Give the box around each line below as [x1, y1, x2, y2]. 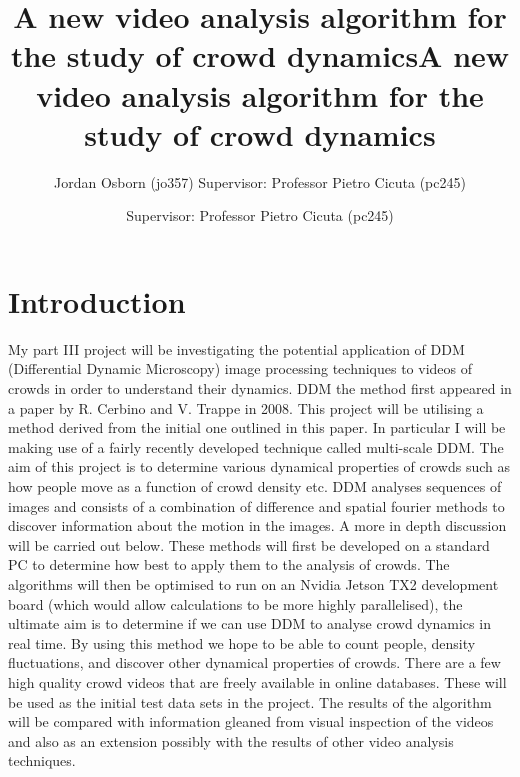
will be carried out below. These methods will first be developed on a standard [8, 534, 490, 555]
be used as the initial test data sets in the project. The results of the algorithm [8, 691, 492, 712]
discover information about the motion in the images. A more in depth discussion [8, 515, 507, 536]
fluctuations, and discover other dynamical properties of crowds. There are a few [8, 652, 501, 673]
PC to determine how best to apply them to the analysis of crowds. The [8, 554, 450, 575]
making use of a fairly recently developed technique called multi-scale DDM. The [8, 436, 504, 457]
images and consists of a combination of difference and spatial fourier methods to [8, 495, 505, 516]
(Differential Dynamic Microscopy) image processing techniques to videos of [8, 358, 473, 379]
